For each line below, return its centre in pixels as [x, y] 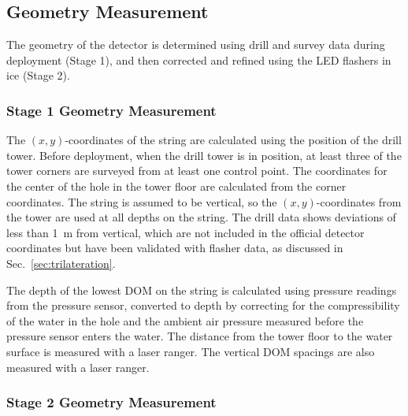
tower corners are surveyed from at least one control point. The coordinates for [197, 171]
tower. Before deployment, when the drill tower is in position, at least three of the [204, 155]
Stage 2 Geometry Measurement [111, 402]
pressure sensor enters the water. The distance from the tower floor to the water [200, 336]
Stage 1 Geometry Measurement [111, 110]
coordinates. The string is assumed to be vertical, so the [142, 201]
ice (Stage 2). [38, 75]
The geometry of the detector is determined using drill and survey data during [196, 45]
